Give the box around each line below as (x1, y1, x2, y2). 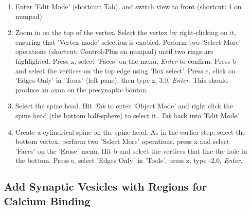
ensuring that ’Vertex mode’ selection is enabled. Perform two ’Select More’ (15, 36, 241, 47)
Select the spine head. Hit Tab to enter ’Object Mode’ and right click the (15, 101, 233, 111)
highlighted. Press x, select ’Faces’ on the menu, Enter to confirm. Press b (15, 55, 236, 66)
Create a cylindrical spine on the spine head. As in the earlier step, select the (15, 126, 246, 137)
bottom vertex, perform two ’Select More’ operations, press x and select (15, 136, 230, 146)
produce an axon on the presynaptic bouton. (15, 84, 148, 94)
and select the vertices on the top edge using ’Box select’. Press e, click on (15, 65, 235, 75)
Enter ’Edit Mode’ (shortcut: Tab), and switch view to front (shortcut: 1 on (15, 1, 242, 11)
